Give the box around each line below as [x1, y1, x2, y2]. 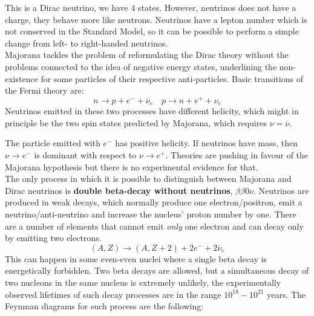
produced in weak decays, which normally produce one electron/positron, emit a [5, 196, 303, 208]
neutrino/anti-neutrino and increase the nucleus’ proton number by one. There [5, 208, 296, 221]
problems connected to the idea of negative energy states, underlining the [5, 60, 277, 73]
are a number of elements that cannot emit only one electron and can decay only [5, 219, 304, 232]
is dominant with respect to [34, 149, 137, 161]
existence [5, 72, 38, 85]
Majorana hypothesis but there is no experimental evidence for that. [5, 160, 258, 173]
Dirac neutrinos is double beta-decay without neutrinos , [5, 184, 233, 196]
